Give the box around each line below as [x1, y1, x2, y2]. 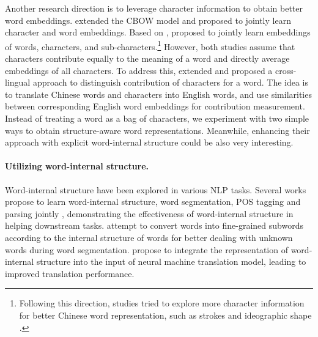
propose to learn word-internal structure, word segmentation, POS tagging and [5, 195, 301, 208]
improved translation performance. [5, 267, 135, 280]
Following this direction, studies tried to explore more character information [19, 297, 305, 309]
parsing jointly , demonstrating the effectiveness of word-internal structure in [5, 207, 294, 220]
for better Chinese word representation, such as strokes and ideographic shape [19, 308, 312, 321]
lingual [5, 76, 31, 89]
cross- [275, 64, 297, 76]
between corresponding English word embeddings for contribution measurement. [5, 100, 305, 113]
